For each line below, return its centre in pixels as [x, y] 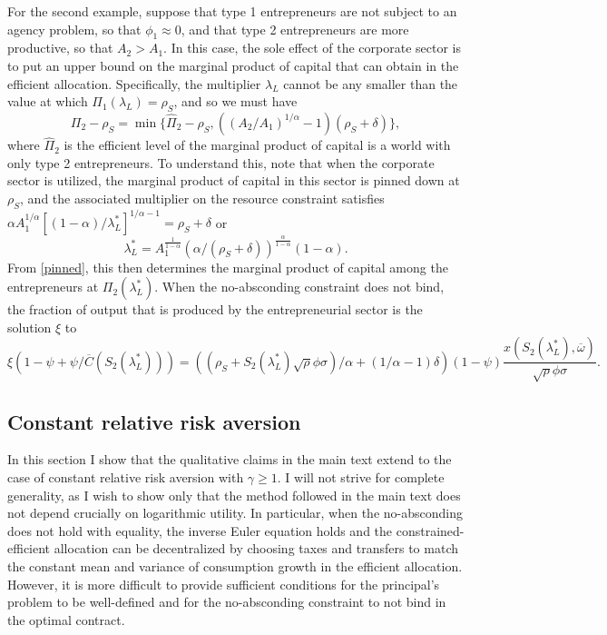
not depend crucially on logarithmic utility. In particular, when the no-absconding [235, 513]
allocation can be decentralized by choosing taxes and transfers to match [256, 548]
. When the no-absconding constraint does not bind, [299, 287]
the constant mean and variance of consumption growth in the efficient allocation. [235, 566]
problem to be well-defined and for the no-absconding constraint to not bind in [227, 602]
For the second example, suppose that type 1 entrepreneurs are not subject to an [232, 11]
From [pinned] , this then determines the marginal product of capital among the [228, 267]
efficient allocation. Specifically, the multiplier [134, 83]
